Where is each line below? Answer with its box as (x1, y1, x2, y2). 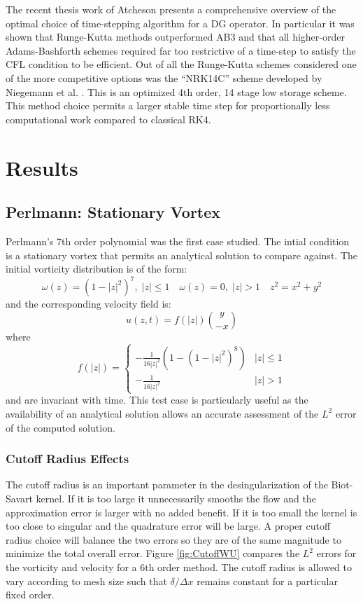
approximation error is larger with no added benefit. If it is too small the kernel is (6, 505, 357, 519)
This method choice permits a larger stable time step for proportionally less (6, 98, 330, 113)
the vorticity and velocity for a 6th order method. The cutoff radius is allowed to (6, 559, 353, 574)
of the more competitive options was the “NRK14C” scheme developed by (6, 70, 322, 85)
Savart (6, 490, 33, 505)
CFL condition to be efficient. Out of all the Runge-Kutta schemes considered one (6, 57, 357, 71)
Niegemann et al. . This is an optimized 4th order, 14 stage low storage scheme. (6, 84, 347, 99)
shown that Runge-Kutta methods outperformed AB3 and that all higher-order (6, 29, 345, 44)
